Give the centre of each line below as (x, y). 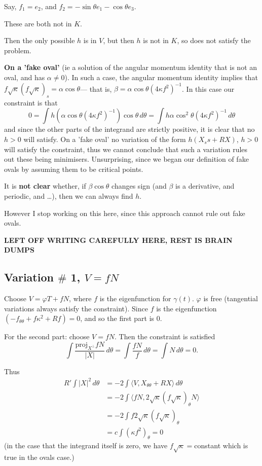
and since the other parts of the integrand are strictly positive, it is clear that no (129, 129)
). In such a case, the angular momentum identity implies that (161, 77)
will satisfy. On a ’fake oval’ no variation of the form (105, 139)
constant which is (221, 445)
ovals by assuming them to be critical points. (74, 169)
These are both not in (38, 23)
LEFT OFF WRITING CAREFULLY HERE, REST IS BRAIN (118, 240)
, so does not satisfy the (214, 40)
